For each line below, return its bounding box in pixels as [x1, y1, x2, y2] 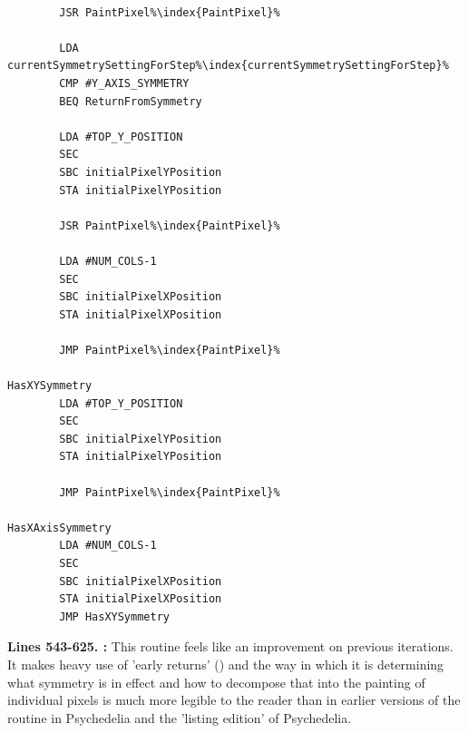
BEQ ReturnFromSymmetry [59, 94, 202, 108]
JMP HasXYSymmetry [59, 610, 170, 623]
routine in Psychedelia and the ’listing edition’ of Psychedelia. [7, 708, 352, 727]
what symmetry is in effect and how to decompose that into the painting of [7, 672, 425, 691]
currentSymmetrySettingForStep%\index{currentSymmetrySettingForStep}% [7, 59, 449, 73]
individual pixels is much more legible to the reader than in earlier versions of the [7, 690, 461, 709]
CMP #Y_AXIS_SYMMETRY [59, 76, 190, 90]
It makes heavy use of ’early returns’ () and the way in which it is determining [7, 654, 444, 673]
